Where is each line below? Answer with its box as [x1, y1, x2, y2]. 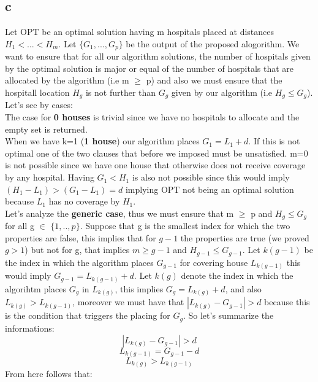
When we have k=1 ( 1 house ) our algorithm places [5, 134, 200, 147]
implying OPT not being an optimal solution [125, 182, 294, 195]
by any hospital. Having [5, 171, 94, 184]
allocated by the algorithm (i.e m [5, 74, 129, 87]
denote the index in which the [181, 269, 293, 282]
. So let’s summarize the [183, 309, 274, 322]
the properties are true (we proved [180, 231, 309, 244]
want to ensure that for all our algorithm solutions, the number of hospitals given [5, 50, 311, 63]
